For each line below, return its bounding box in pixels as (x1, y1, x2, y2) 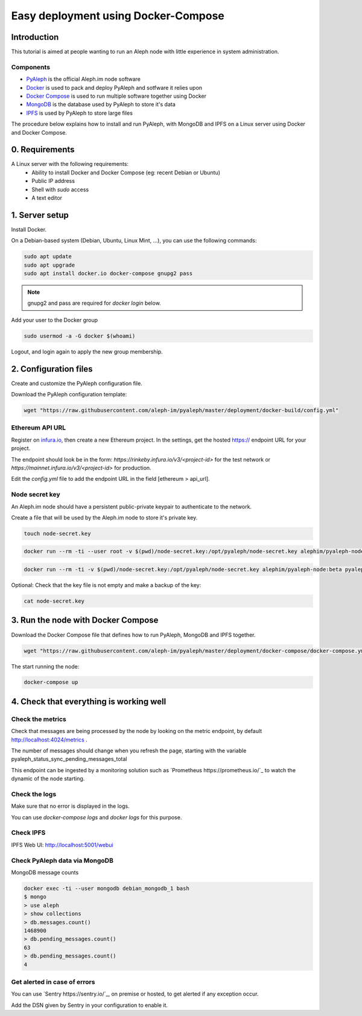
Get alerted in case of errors (11, 977, 95, 986)
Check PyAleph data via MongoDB (11, 856, 114, 865)
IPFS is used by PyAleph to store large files (26, 109, 133, 116)
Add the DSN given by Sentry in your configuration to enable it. (11, 1002, 168, 1009)
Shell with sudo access (31, 186, 89, 193)
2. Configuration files (11, 364, 93, 374)
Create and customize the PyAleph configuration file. (11, 379, 143, 387)
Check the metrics (11, 715, 66, 723)
